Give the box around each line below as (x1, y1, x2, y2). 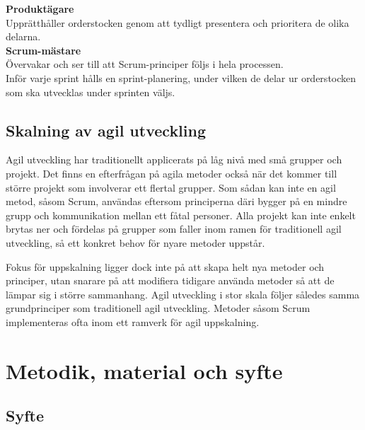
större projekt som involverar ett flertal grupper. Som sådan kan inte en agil (6, 180, 336, 194)
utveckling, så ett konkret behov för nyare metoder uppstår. (6, 235, 265, 250)
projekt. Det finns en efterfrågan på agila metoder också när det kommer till (6, 165, 337, 180)
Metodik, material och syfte (6, 356, 283, 385)
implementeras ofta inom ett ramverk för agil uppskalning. (6, 314, 260, 329)
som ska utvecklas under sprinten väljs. (6, 84, 175, 99)
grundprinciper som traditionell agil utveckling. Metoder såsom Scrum (6, 301, 311, 315)
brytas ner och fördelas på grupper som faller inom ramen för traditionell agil (6, 221, 342, 236)
